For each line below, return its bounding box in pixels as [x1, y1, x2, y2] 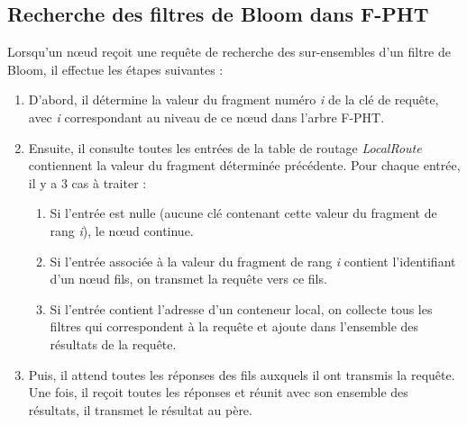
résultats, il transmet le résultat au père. [28, 400, 252, 419]
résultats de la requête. [50, 334, 177, 353]
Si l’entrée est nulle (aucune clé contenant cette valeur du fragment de [50, 203, 437, 222]
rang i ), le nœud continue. [50, 221, 194, 240]
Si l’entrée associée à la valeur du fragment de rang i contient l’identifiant [50, 251, 456, 270]
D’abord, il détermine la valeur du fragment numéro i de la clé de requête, [28, 90, 439, 109]
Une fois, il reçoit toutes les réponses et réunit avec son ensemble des [28, 383, 408, 402]
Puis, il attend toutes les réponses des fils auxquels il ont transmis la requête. [28, 365, 455, 384]
